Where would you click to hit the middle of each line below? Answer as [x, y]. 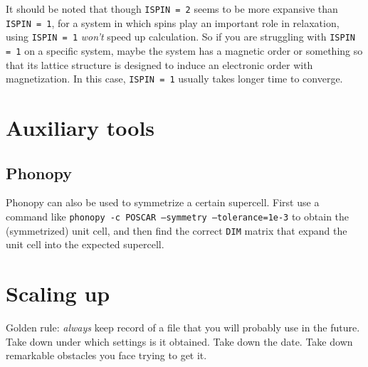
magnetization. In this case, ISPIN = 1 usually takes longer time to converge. [174, 79]
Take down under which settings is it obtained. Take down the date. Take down [179, 341]
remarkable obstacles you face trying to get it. [106, 355]
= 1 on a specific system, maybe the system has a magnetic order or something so [184, 50]
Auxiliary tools [80, 128]
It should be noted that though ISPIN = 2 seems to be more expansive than [172, 9]
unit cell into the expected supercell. [85, 244]
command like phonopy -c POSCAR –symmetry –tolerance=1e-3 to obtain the [178, 217]
